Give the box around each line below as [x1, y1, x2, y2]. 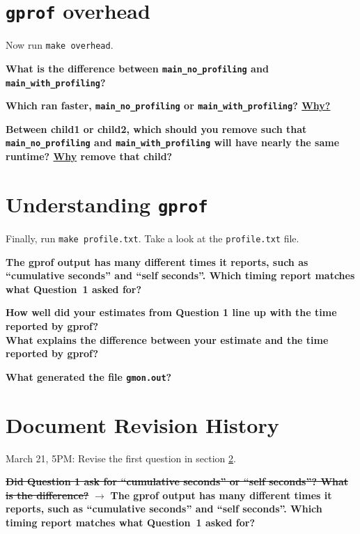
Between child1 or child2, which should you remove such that [6, 121, 307, 136]
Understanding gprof [6, 189, 208, 218]
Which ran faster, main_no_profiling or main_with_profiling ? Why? [6, 98, 331, 113]
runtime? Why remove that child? [6, 149, 173, 164]
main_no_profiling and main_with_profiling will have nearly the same [6, 135, 340, 150]
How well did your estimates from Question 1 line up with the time [6, 305, 337, 320]
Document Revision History [6, 410, 279, 439]
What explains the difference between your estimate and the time [6, 332, 329, 347]
